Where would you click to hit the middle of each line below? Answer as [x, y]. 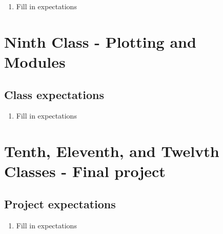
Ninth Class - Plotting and [100, 41]
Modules [35, 61]
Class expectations [54, 94]
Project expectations [60, 203]
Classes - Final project [85, 171]
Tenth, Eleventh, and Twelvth [112, 151]
